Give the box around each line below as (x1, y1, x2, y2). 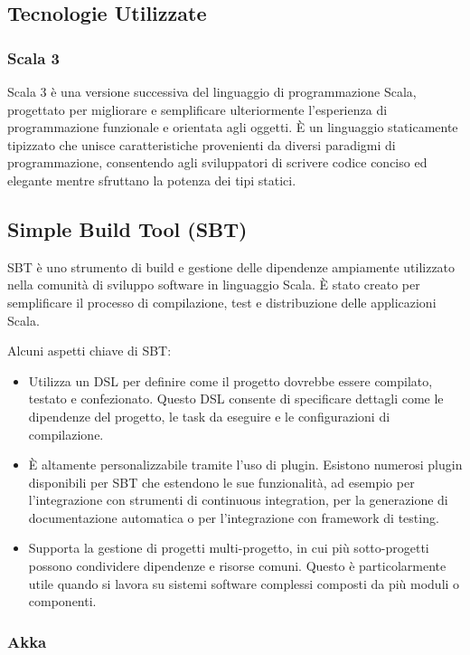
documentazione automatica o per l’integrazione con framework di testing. (28, 508, 439, 527)
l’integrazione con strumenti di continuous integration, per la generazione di (28, 490, 448, 509)
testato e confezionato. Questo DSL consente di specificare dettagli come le (28, 389, 444, 408)
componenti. (28, 592, 97, 611)
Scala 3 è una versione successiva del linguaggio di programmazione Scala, (7, 82, 417, 100)
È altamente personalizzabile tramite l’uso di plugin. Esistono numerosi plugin (28, 455, 463, 474)
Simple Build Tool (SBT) (7, 214, 248, 242)
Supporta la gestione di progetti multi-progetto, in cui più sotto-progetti (28, 538, 429, 557)
